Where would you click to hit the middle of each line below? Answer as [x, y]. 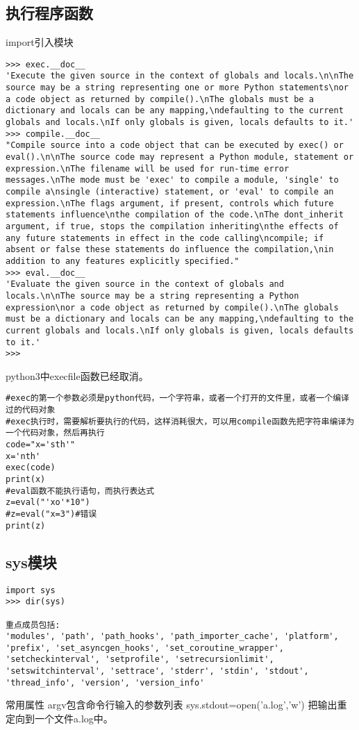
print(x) [26, 480]
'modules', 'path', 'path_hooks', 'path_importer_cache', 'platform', [172, 637]
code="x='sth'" [41, 445]
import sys [31, 590]
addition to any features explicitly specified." [123, 261]
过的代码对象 [31, 410]
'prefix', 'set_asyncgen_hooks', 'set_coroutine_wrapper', [145, 648]
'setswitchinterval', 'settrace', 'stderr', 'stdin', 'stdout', [157, 671]
